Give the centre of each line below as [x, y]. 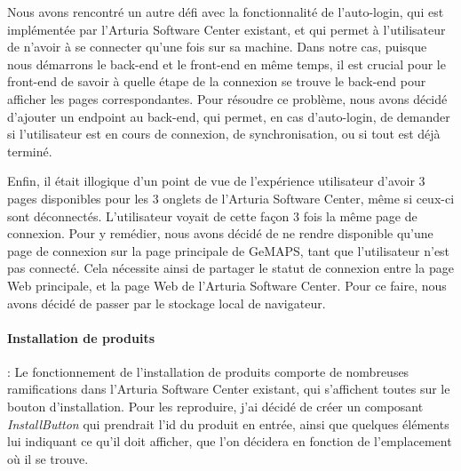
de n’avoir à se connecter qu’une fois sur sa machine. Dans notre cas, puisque [217, 47]
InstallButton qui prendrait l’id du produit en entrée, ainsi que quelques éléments [228, 423]
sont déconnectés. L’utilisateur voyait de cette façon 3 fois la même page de [212, 216]
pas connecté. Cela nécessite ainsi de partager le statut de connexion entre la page [230, 268]
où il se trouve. [48, 458]
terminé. [30, 151]
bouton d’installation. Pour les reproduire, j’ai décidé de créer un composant [215, 407]
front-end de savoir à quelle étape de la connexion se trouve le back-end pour [217, 81]
